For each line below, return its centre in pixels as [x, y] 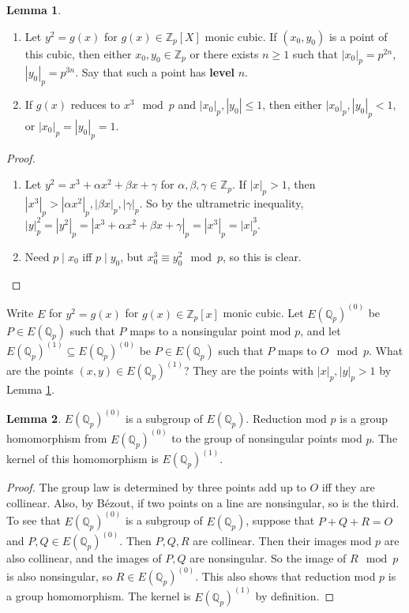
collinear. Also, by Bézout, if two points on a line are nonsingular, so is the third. [203, 502]
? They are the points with [249, 370]
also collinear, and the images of [84, 558]
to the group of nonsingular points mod [267, 438]
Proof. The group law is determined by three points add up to [156, 487]
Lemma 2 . [34, 419]
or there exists [224, 53]
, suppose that [280, 520]
